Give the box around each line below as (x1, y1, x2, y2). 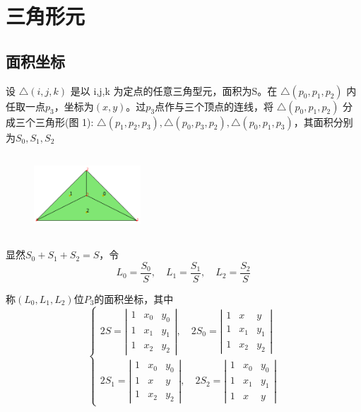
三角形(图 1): (35, 114, 94, 129)
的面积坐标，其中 (94, 291, 174, 306)
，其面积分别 (293, 114, 353, 129)
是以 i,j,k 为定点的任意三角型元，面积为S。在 (70, 83, 278, 98)
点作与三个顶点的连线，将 (155, 98, 274, 113)
